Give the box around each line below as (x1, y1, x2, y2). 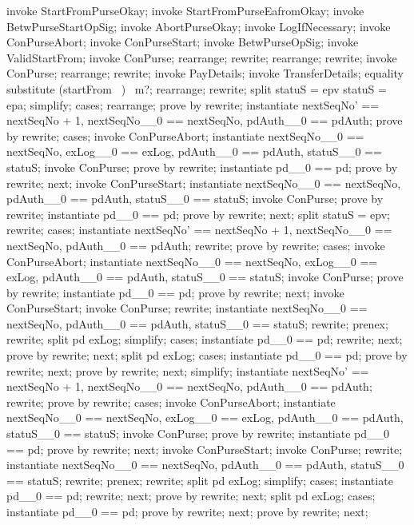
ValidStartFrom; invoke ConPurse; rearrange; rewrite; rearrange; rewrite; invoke (6, 49, 397, 66)
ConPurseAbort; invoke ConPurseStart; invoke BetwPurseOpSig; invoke (6, 34, 359, 50)
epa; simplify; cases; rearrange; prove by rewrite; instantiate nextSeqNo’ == (6, 96, 380, 113)
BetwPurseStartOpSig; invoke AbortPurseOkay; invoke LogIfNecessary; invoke (6, 18, 391, 34)
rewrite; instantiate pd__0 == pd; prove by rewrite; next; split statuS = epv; (6, 205, 390, 222)
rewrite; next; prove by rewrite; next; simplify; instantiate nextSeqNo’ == (6, 362, 369, 379)
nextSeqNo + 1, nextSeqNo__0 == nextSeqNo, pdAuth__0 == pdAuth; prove (6, 112, 403, 129)
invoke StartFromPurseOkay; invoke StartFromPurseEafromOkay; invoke (6, 2, 364, 18)
